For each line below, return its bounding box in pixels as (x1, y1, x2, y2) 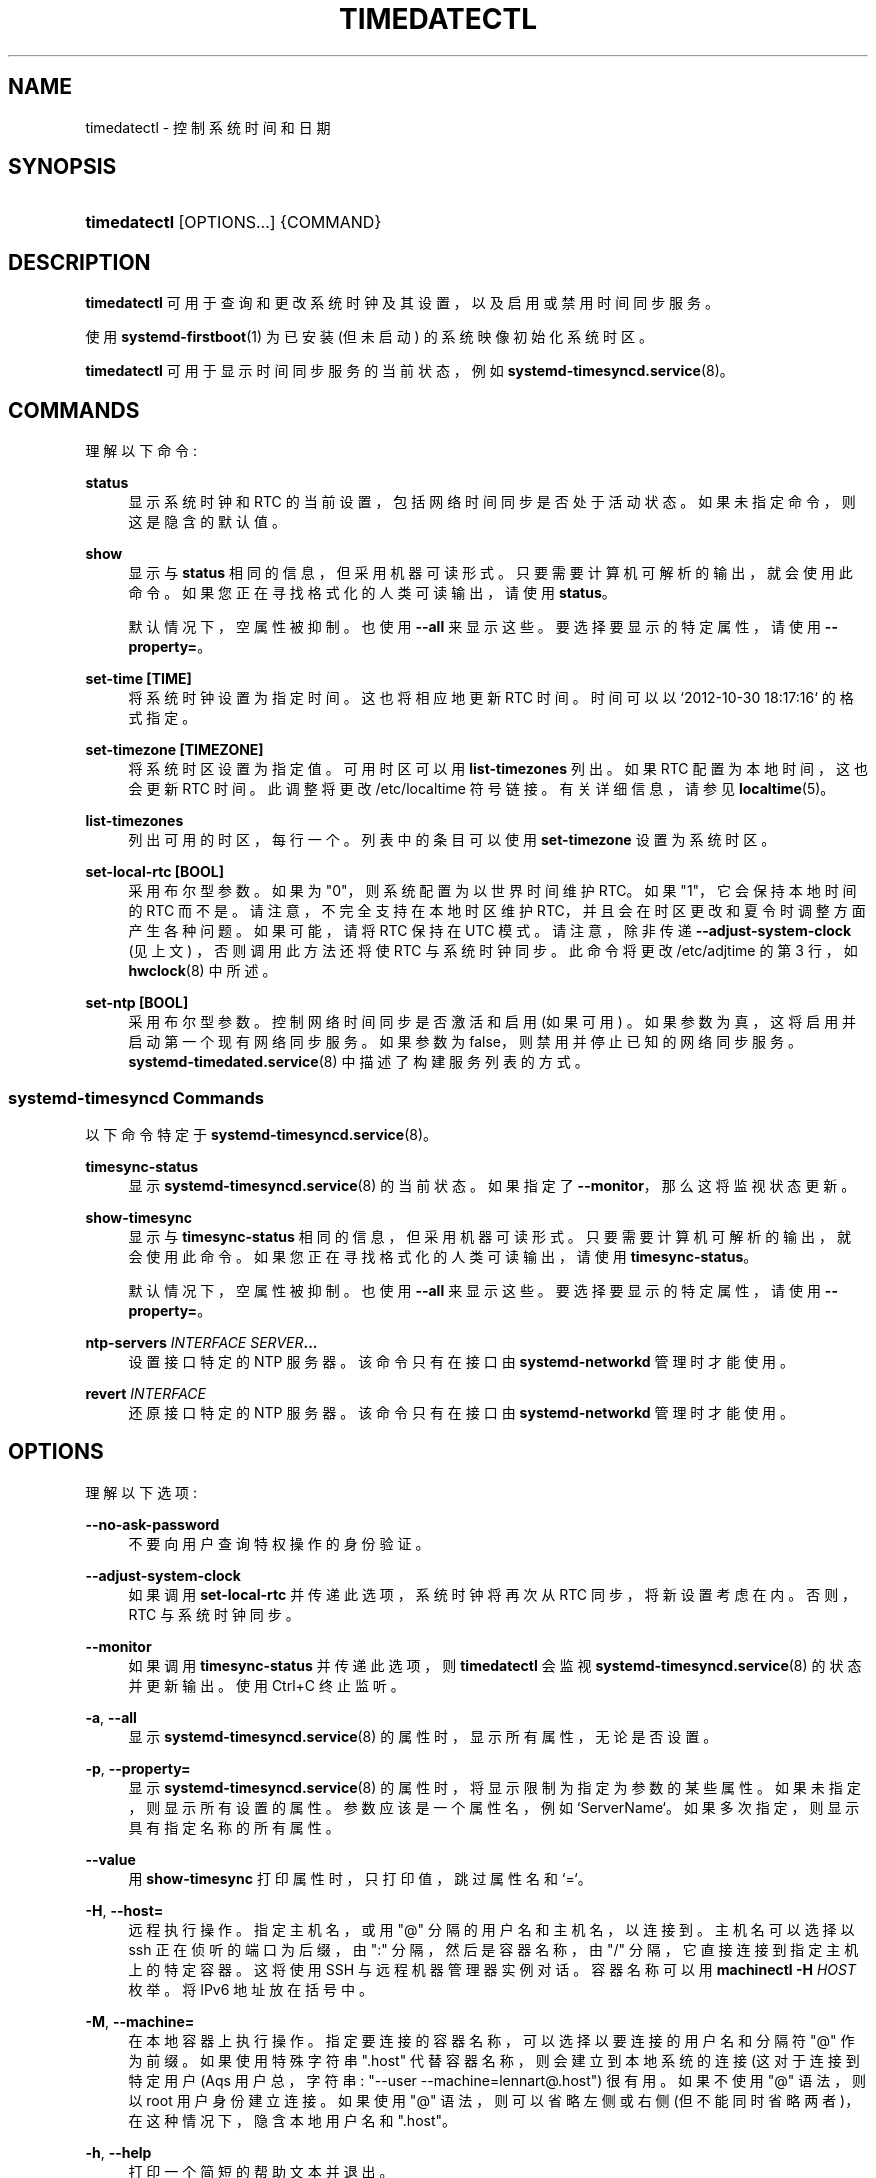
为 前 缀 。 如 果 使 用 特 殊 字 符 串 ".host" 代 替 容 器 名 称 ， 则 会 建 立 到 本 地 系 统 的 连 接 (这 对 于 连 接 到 (128, 2051, 860, 2069)
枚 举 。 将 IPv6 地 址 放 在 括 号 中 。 (128, 1980, 373, 1998)
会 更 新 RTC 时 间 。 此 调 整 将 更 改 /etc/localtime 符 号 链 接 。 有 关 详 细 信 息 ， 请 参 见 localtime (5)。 (128, 780, 835, 798)
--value (85, 1850, 136, 1868)
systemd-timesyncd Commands (8, 1087, 264, 1108)
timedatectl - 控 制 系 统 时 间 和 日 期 (85, 118, 331, 136)
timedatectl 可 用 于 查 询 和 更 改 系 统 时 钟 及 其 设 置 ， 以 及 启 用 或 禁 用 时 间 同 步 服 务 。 (85, 294, 719, 312)
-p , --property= (85, 1759, 191, 1777)
